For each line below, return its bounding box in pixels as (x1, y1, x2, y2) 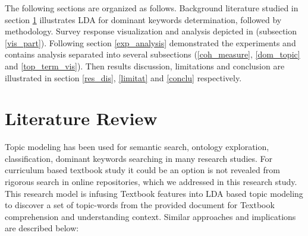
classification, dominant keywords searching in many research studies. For (5, 152, 273, 164)
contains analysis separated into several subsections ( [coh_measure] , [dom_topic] (5, 48, 300, 60)
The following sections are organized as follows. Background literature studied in (5, 2, 298, 14)
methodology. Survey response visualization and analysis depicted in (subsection (5, 25, 297, 37)
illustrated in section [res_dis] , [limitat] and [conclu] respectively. (5, 71, 242, 84)
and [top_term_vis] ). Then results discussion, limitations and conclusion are (5, 59, 285, 72)
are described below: (5, 222, 79, 234)
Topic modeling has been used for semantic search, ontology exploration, (5, 141, 269, 153)
